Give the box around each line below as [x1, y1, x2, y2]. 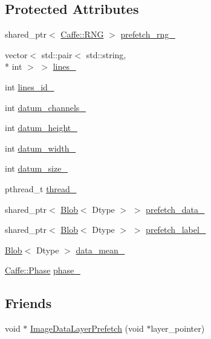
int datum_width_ [5, 141, 76, 154]
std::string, [86, 48, 126, 61]
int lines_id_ [5, 80, 54, 93]
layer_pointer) [151, 322, 205, 335]
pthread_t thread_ [5, 182, 77, 195]
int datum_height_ [5, 121, 77, 134]
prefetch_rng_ [120, 28, 175, 41]
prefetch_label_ [146, 223, 206, 236]
